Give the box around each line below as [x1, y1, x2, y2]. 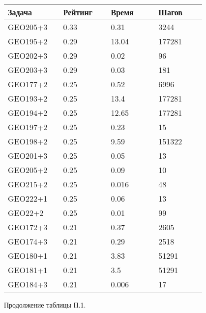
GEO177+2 [8, 78, 48, 90]
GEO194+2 [8, 107, 48, 118]
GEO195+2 [8, 35, 48, 47]
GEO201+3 [8, 150, 48, 161]
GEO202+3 [8, 50, 48, 61]
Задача [8, 6, 32, 18]
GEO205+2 [8, 164, 48, 175]
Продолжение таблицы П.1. [4, 300, 86, 310]
